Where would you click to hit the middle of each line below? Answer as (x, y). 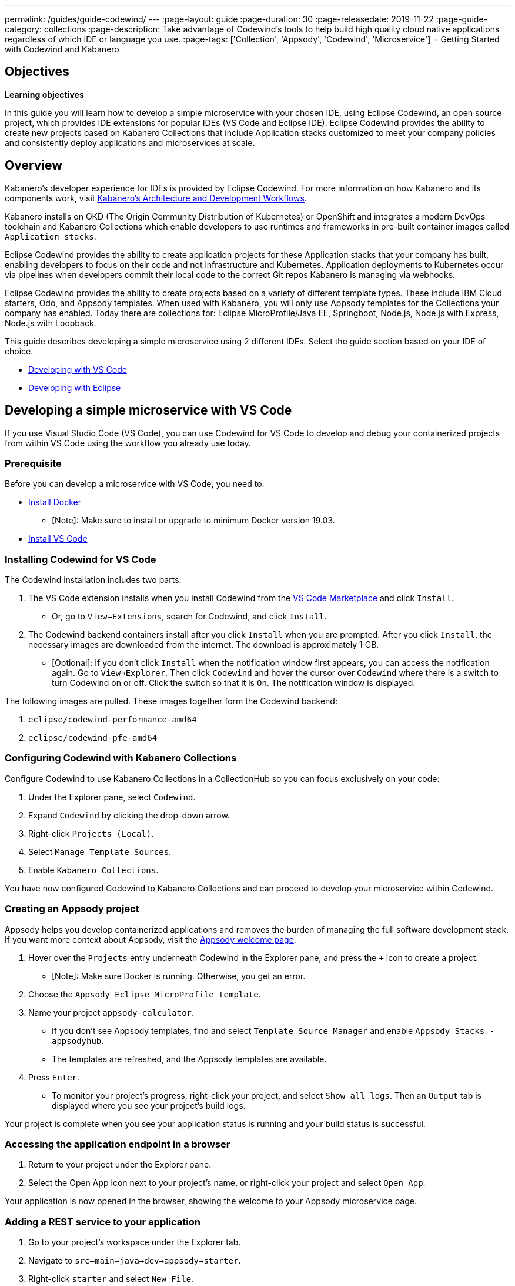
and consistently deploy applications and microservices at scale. (130, 142)
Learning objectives (44, 94)
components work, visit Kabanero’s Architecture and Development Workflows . (156, 198)
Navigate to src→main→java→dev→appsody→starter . (135, 1261)
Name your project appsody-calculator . (111, 1012)
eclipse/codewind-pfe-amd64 (93, 738)
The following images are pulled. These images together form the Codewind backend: (171, 701)
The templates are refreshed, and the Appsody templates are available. (189, 1059)
